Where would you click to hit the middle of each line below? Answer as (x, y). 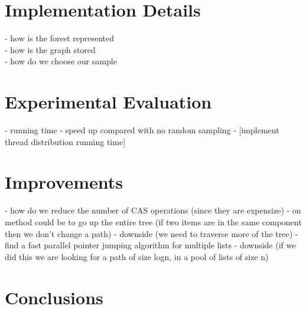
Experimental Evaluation (108, 102)
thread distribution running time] (65, 141)
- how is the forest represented (60, 38)
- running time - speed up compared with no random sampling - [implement (142, 130)
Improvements (64, 182)
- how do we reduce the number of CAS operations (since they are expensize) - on (153, 210)
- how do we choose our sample (61, 61)
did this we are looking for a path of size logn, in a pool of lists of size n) (137, 256)
